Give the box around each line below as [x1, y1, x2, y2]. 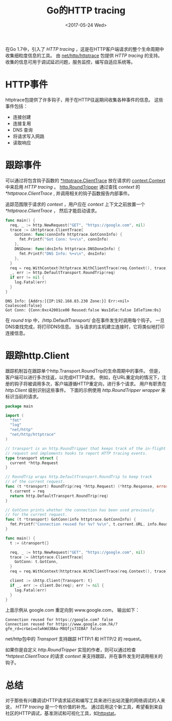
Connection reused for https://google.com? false [5, 617, 114, 623]
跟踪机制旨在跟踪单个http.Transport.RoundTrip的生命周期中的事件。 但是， [5, 368, 163, 374]
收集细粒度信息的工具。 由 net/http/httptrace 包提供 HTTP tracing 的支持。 [5, 52, 163, 58]
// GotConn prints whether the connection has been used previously [5, 507, 155, 513]
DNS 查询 [12, 127, 33, 133]
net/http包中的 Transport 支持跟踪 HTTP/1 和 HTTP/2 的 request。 [5, 636, 144, 642]
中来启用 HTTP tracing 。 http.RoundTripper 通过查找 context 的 [5, 184, 140, 190]
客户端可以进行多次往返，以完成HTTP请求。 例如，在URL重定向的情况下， [5, 374, 162, 380]
